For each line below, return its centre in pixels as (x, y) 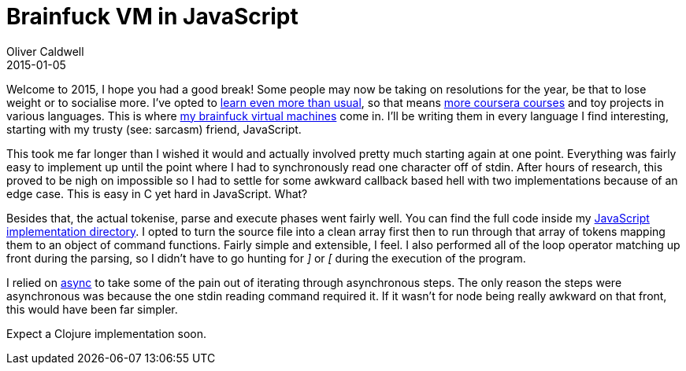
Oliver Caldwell (45, 51)
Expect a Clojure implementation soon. (106, 333)
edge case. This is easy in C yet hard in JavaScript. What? (157, 193)
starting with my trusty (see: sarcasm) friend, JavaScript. (154, 129)
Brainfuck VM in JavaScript (152, 17)
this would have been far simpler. (92, 309)
